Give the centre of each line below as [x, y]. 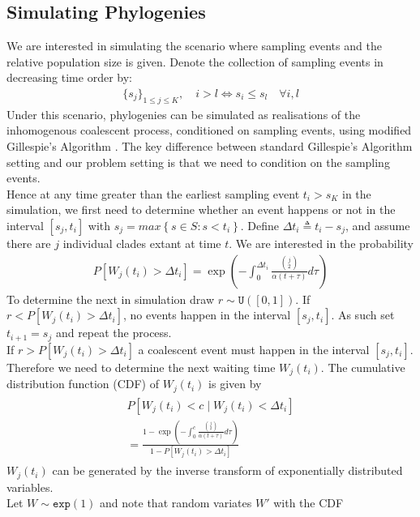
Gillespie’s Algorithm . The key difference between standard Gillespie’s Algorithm [210, 146]
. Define [259, 225]
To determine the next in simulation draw [111, 299]
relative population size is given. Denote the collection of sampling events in [195, 61]
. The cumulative [363, 367]
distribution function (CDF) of [83, 384]
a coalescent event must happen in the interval [254, 349]
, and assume [377, 225]
